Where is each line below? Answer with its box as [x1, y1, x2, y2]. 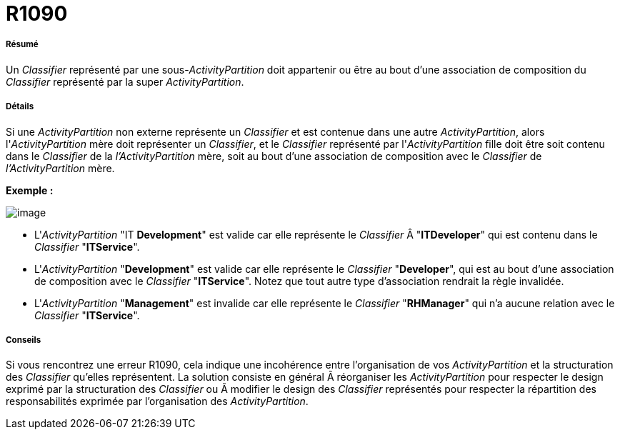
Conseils [6, 334, 41, 345]
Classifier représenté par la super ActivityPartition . [6, 75, 244, 88]
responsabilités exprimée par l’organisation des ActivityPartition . [6, 395, 309, 408]
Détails [6, 101, 34, 112]
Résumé [6, 39, 39, 50]
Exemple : [6, 184, 54, 196]
